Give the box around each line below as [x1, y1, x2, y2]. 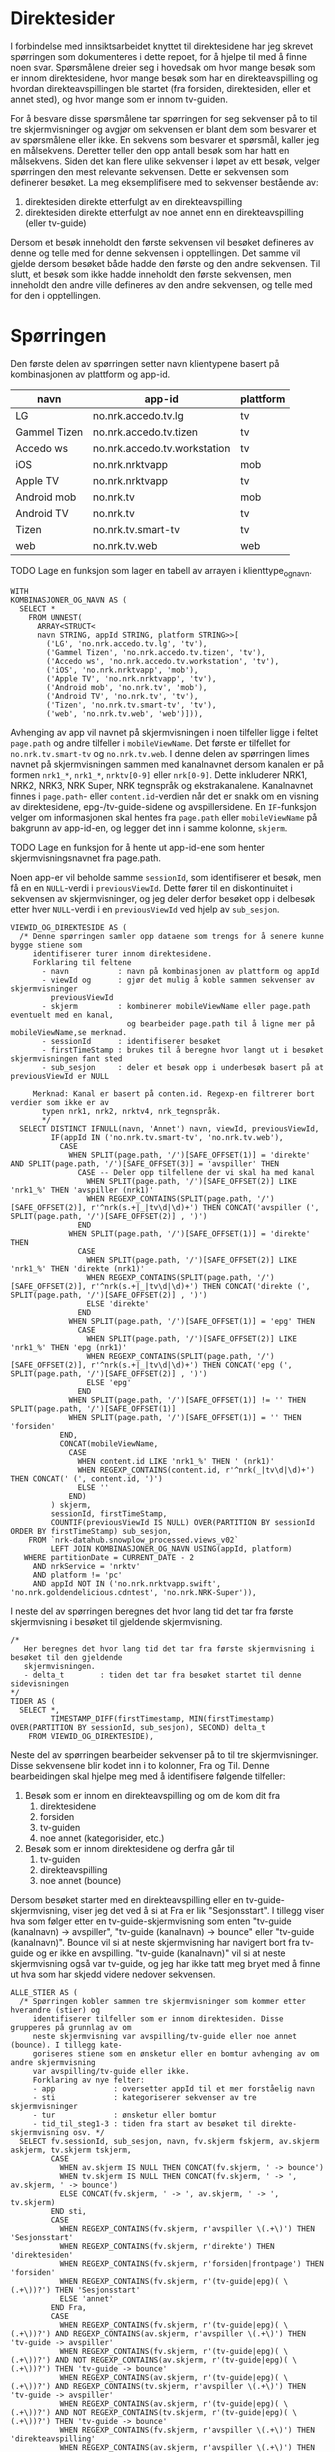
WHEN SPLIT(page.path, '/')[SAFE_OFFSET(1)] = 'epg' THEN [68, 1316, 315, 1326]
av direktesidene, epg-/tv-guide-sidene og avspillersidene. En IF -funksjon [10, 800, 317, 812]
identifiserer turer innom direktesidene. [32, 948, 213, 959]
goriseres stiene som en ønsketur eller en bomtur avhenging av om [32, 2048, 320, 2059]
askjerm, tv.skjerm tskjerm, [10, 2145, 132, 2155]
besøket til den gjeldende [10, 1652, 123, 1662]
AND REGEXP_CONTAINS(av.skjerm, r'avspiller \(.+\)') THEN [54, 2328, 307, 2339]
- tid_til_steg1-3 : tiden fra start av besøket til [32, 2118, 257, 2129]
